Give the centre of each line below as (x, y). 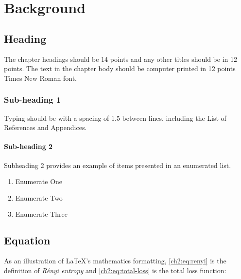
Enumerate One (39, 181)
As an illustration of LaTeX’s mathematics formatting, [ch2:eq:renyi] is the (115, 261)
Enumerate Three (42, 214)
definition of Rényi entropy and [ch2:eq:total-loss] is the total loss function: (115, 270)
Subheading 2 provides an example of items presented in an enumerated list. (118, 165)
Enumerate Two (39, 197)
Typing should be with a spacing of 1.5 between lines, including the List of (115, 118)
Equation (27, 240)
